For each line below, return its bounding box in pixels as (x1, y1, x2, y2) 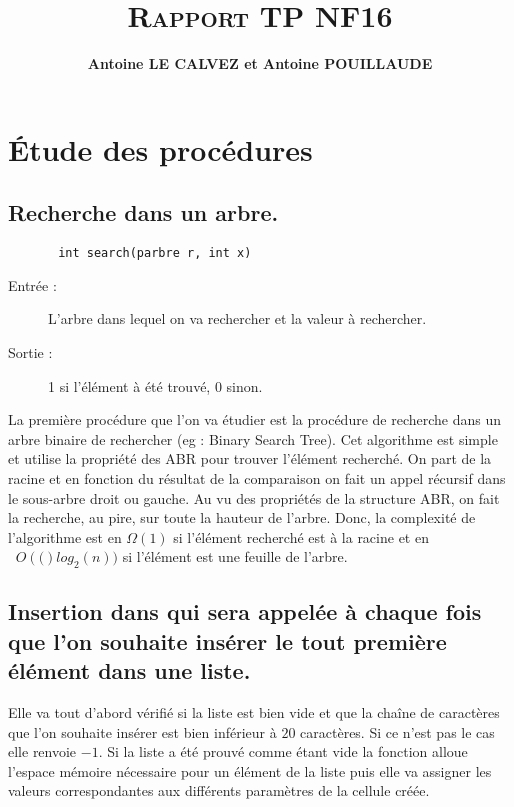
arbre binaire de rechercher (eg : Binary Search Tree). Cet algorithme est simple (8, 428, 498, 449)
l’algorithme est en (8, 526, 122, 547)
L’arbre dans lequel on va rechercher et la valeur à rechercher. (48, 308, 427, 329)
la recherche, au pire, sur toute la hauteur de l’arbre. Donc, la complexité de (8, 507, 476, 528)
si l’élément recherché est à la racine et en (173, 526, 429, 547)
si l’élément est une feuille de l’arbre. (122, 546, 348, 567)
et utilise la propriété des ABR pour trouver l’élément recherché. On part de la (8, 448, 492, 469)
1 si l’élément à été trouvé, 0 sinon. (48, 375, 263, 396)
